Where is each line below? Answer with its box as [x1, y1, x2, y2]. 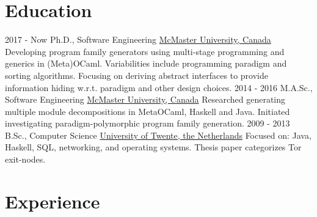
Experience [5, 188, 100, 213]
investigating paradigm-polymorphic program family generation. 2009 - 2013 [5, 117, 290, 130]
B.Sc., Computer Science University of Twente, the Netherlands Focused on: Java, [5, 128, 312, 141]
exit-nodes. [5, 153, 46, 166]
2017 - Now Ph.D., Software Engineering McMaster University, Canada [5, 33, 271, 46]
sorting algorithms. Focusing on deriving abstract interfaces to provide [5, 68, 268, 81]
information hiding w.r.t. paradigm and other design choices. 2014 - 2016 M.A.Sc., [5, 81, 313, 94]
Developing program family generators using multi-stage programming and [5, 45, 285, 57]
